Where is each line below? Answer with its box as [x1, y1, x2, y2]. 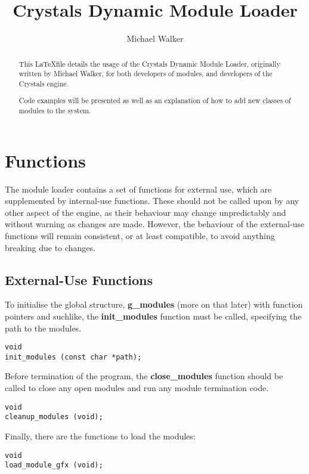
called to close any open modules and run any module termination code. [5, 382, 269, 394]
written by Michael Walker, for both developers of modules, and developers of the [18, 69, 273, 79]
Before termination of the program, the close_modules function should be [5, 370, 283, 382]
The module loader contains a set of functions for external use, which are [5, 182, 272, 195]
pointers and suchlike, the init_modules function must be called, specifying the [5, 309, 302, 322]
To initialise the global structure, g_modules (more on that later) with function [5, 298, 303, 311]
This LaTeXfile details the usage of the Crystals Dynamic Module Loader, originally [18, 58, 280, 69]
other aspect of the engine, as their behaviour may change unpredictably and [5, 206, 286, 218]
